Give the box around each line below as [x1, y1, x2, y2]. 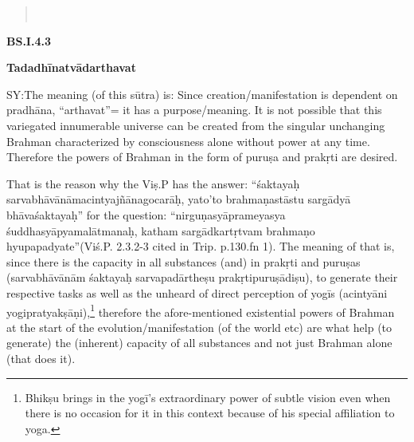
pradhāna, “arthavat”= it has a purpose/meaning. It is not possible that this [6, 101, 382, 118]
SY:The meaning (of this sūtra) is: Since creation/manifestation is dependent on [6, 85, 398, 102]
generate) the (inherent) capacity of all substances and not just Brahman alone [6, 334, 393, 351]
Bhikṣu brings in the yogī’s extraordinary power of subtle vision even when [25, 389, 391, 405]
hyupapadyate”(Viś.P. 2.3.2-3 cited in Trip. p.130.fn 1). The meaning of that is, [6, 238, 395, 255]
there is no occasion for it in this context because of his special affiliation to [25, 405, 395, 421]
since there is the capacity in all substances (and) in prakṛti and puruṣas [6, 253, 361, 270]
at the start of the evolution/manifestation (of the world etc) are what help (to [6, 318, 393, 335]
